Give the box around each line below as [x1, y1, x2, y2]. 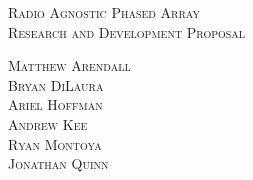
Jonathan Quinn [8, 153, 109, 174]
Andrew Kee [8, 113, 88, 134]
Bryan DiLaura [8, 74, 104, 95]
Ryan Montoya [8, 133, 102, 154]
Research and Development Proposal [8, 21, 246, 42]
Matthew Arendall [8, 55, 131, 76]
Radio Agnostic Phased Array [8, 2, 200, 22]
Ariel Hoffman [8, 94, 103, 115]
